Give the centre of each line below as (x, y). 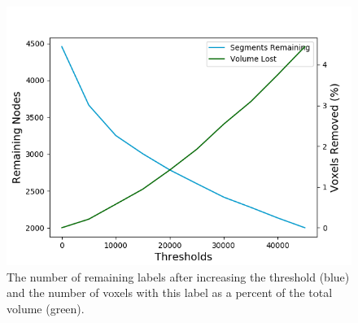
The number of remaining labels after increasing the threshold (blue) (178, 276)
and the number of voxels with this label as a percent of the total (170, 292)
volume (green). (46, 308)
